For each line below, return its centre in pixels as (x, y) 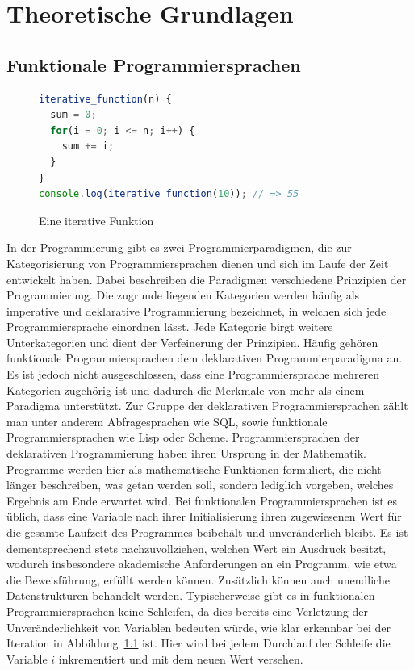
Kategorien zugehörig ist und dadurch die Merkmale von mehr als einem (186, 389)
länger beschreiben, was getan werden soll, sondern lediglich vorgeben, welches (200, 485)
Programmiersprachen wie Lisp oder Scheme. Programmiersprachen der (183, 437)
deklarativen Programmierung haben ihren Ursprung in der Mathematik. (186, 453)
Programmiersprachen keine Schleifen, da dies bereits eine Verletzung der (187, 611)
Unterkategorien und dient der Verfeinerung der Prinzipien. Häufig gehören (192, 342)
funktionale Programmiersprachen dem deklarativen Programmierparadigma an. (205, 358)
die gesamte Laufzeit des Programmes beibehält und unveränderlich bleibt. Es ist (207, 532)
